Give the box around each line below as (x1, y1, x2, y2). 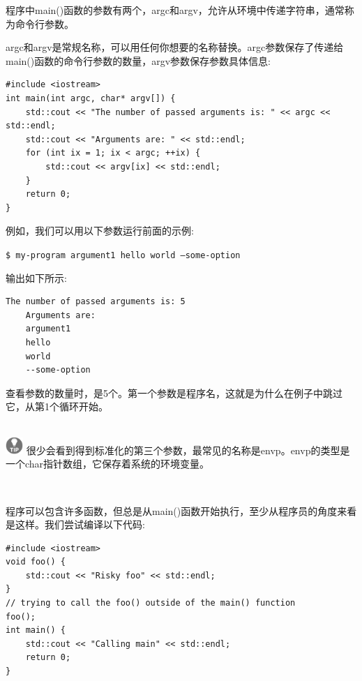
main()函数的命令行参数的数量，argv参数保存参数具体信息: (6, 53, 271, 68)
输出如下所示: (6, 270, 67, 285)
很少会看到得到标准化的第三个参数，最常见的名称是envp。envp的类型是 (26, 442, 350, 457)
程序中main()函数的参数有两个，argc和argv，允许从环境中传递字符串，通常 (6, 3, 345, 17)
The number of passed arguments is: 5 (6, 297, 186, 307)
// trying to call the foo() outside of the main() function (6, 598, 296, 608)
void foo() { (6, 557, 66, 567)
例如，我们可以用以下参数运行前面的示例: (6, 223, 194, 238)
